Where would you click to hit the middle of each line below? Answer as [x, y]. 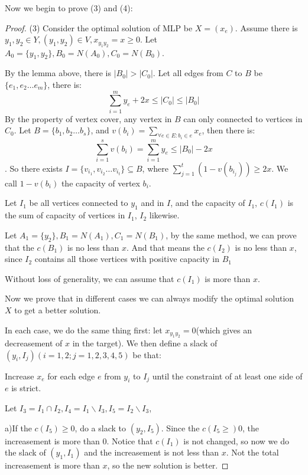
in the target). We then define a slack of [145, 343]
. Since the [180, 427]
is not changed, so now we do [236, 440]
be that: [147, 354]
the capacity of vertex [100, 183]
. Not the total [252, 452]
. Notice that [130, 440]
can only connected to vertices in [243, 118]
